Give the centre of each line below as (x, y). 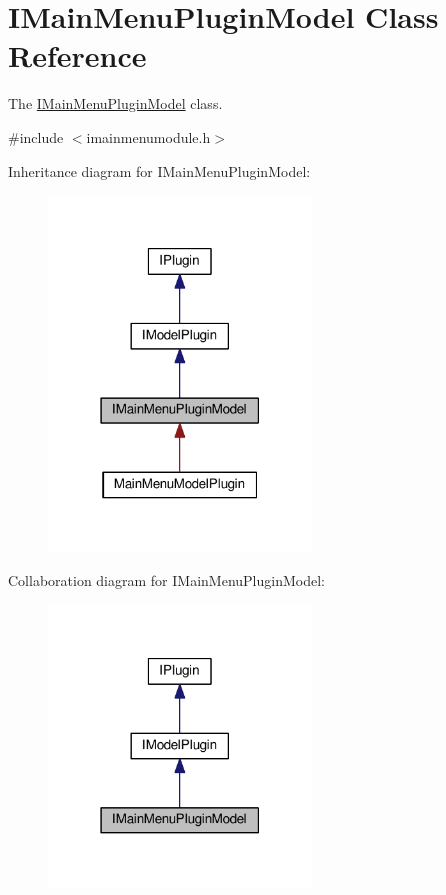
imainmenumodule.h (148, 136)
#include (36, 136)
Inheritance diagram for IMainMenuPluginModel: (159, 170)
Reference (77, 55)
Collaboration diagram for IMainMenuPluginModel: (166, 580)
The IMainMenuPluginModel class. (115, 103)
